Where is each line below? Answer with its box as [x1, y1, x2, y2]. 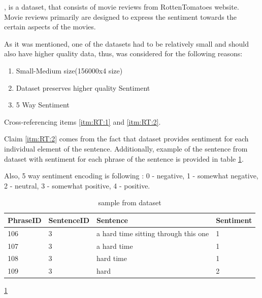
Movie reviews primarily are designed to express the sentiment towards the [4, 11, 237, 22]
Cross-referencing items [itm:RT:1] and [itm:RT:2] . [4, 116, 161, 127]
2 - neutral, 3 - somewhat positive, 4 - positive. [4, 180, 150, 191]
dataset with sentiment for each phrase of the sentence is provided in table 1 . [4, 153, 244, 164]
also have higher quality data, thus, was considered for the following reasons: [4, 48, 243, 59]
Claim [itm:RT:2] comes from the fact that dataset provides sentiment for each [4, 133, 249, 144]
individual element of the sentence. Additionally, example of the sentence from [4, 143, 248, 154]
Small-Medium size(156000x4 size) [16, 65, 123, 76]
